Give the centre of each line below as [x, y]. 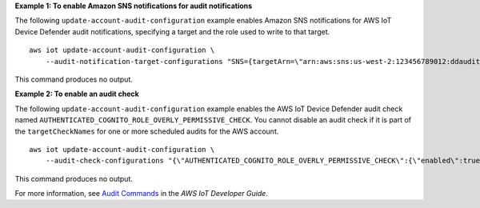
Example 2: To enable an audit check [77, 94]
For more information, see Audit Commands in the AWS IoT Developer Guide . [141, 194]
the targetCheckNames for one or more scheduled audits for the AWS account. [147, 131]
